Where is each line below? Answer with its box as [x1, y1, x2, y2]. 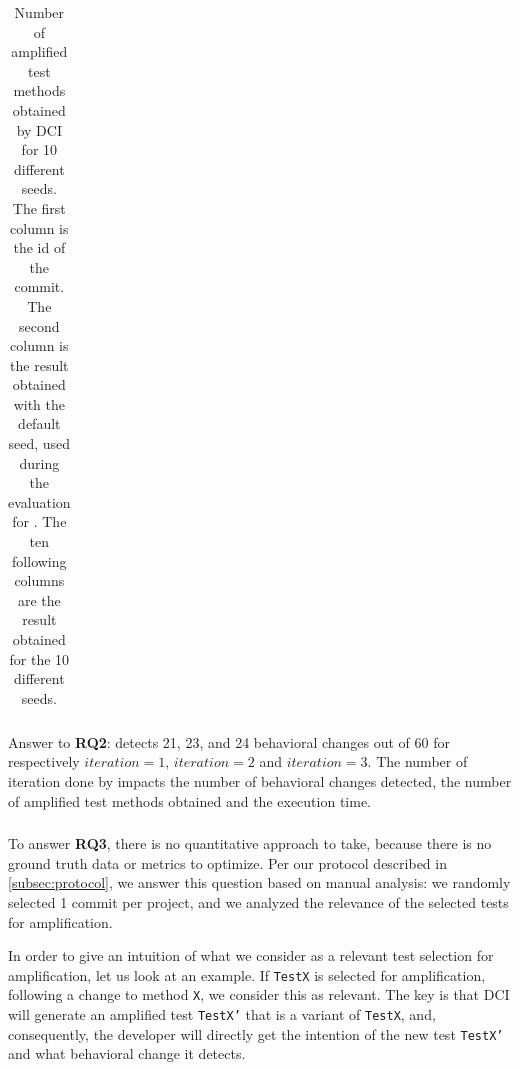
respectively [8, 751, 80, 772]
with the [13, 393, 65, 414]
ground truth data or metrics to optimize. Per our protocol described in [8, 852, 447, 873]
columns [14, 570, 65, 591]
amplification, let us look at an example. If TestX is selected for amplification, [8, 964, 486, 985]
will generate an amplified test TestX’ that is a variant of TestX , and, [8, 1004, 436, 1025]
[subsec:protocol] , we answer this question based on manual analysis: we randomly [8, 872, 511, 893]
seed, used [8, 433, 71, 454]
